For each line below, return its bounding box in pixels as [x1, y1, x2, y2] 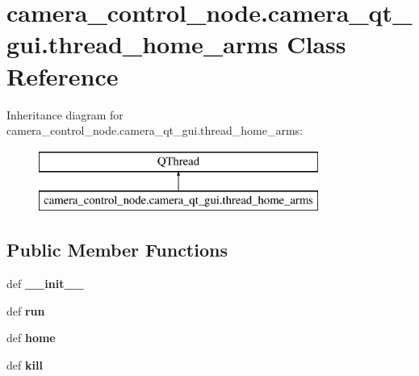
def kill [6, 356, 43, 373]
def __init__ [6, 275, 84, 292]
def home [6, 329, 56, 346]
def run [6, 302, 45, 319]
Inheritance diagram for [6, 106, 124, 123]
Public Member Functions [6, 237, 228, 262]
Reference [6, 59, 119, 92]
